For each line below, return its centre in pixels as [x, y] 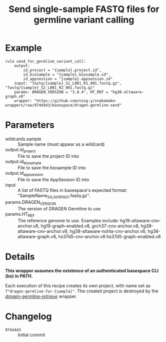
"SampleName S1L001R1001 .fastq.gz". [54, 196]
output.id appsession [24, 174]
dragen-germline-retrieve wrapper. [41, 296]
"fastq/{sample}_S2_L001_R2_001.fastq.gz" [50, 88]
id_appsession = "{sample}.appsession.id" [68, 79]
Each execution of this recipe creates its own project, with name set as [78, 285]
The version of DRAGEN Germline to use [59, 208]
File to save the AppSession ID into [53, 180]
